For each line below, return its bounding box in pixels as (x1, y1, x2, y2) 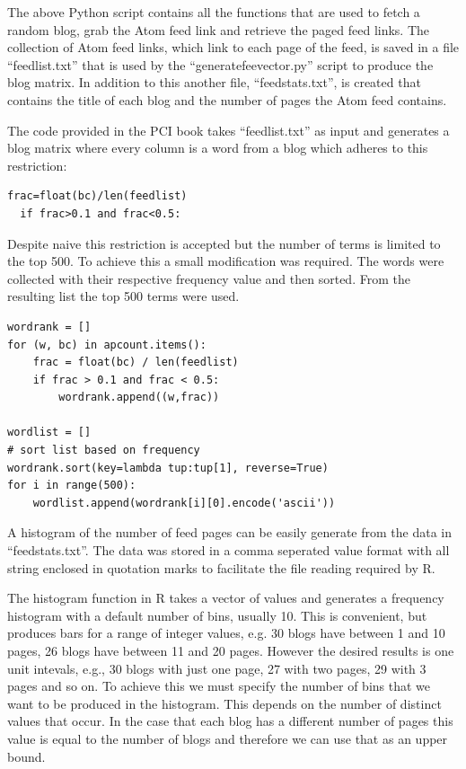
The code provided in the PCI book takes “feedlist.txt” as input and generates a (7, 120, 450, 139)
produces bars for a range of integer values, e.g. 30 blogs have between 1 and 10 (7, 623, 445, 642)
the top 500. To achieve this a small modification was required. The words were (7, 252, 444, 270)
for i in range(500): (7, 479, 136, 492)
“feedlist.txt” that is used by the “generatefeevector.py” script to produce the (7, 55, 434, 74)
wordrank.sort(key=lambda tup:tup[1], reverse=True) (7, 461, 329, 474)
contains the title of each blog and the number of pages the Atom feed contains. (7, 90, 447, 109)
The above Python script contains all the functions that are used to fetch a (7, 3, 420, 21)
